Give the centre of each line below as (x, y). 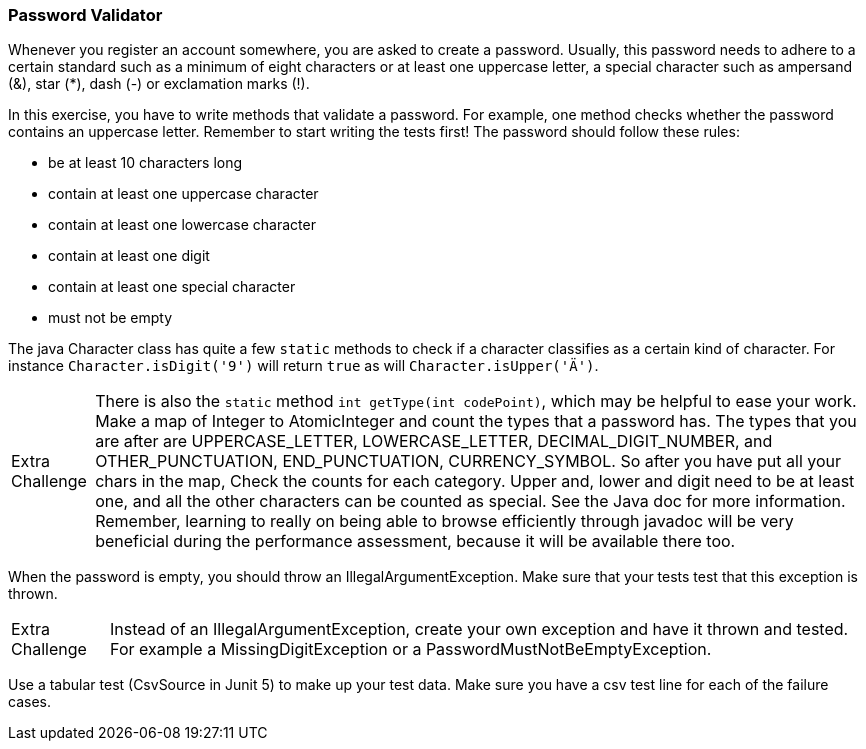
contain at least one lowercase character (182, 225)
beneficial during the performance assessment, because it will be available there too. (415, 541)
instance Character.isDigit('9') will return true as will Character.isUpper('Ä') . (303, 366)
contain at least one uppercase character (183, 194)
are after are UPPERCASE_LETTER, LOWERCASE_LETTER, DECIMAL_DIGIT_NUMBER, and (434, 441)
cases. (29, 702)
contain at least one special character (172, 287)
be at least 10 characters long (145, 163)
